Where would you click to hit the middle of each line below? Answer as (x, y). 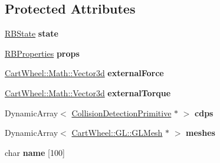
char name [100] (35, 152)
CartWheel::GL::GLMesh (117, 133)
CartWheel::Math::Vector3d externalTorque (88, 92)
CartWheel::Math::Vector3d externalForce (84, 73)
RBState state (32, 33)
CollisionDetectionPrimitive (122, 113)
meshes (201, 133)
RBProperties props (42, 53)
